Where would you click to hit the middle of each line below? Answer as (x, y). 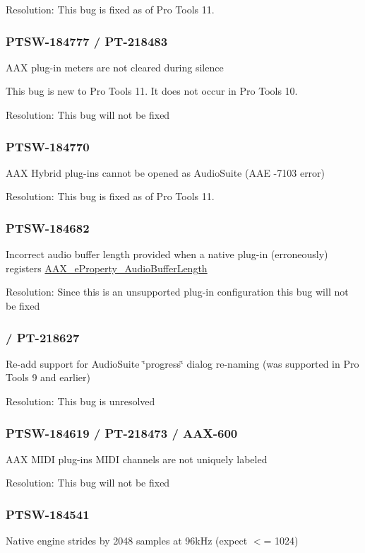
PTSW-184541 (48, 514)
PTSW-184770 (48, 146)
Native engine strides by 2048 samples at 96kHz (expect (127, 541)
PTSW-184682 (48, 227)
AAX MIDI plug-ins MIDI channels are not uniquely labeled (137, 459)
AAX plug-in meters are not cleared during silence (115, 67)
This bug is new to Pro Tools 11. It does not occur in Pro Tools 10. (152, 91)
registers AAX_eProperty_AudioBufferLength (107, 268)
